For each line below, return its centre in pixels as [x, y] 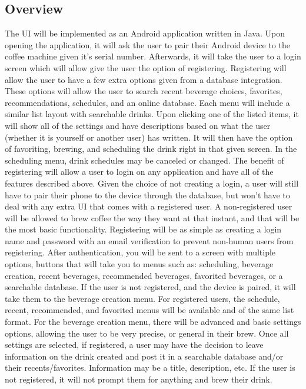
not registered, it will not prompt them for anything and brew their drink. [139, 379]
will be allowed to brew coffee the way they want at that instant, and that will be [152, 217]
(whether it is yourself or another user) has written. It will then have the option [149, 137]
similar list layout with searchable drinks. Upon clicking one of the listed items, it [152, 114]
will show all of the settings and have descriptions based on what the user [138, 125]
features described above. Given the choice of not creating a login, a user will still [152, 183]
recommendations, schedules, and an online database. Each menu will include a [147, 102]
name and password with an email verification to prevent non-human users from [149, 240]
